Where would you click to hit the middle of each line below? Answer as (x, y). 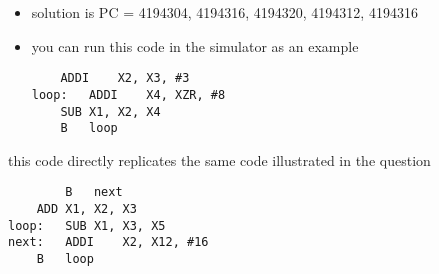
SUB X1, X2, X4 (110, 111)
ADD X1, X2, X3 (86, 209)
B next (94, 192)
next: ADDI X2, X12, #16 (108, 242)
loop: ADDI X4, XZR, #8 (128, 94)
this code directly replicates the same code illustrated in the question (219, 159)
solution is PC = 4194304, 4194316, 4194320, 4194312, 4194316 (224, 12)
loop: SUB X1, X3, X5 (87, 225)
